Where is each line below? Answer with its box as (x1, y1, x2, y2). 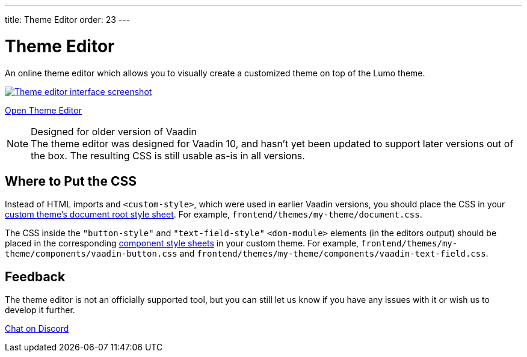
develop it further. (5, 305, 75, 316)
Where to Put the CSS (5, 173, 137, 189)
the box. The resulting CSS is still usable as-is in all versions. (31, 149, 305, 162)
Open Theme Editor (5, 105, 82, 115)
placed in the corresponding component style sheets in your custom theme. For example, (5, 238, 359, 249)
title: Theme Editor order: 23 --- (5, 14, 131, 25)
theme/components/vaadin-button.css (5, 249, 177, 259)
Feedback (5, 269, 66, 284)
